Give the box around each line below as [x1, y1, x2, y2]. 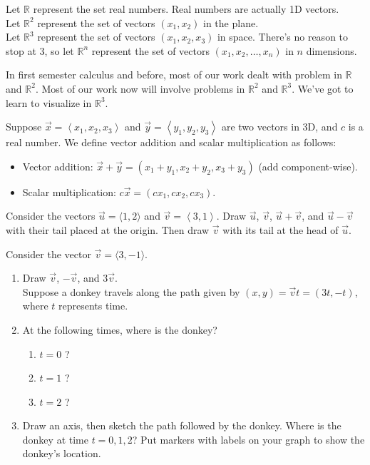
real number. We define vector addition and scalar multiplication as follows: [6, 135, 336, 150]
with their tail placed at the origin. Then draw [6, 222, 210, 237]
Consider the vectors [6, 208, 96, 223]
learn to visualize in [6, 95, 92, 110]
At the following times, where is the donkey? [22, 322, 217, 337]
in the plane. [203, 15, 259, 30]
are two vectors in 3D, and [221, 119, 338, 134]
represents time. [58, 298, 128, 313]
